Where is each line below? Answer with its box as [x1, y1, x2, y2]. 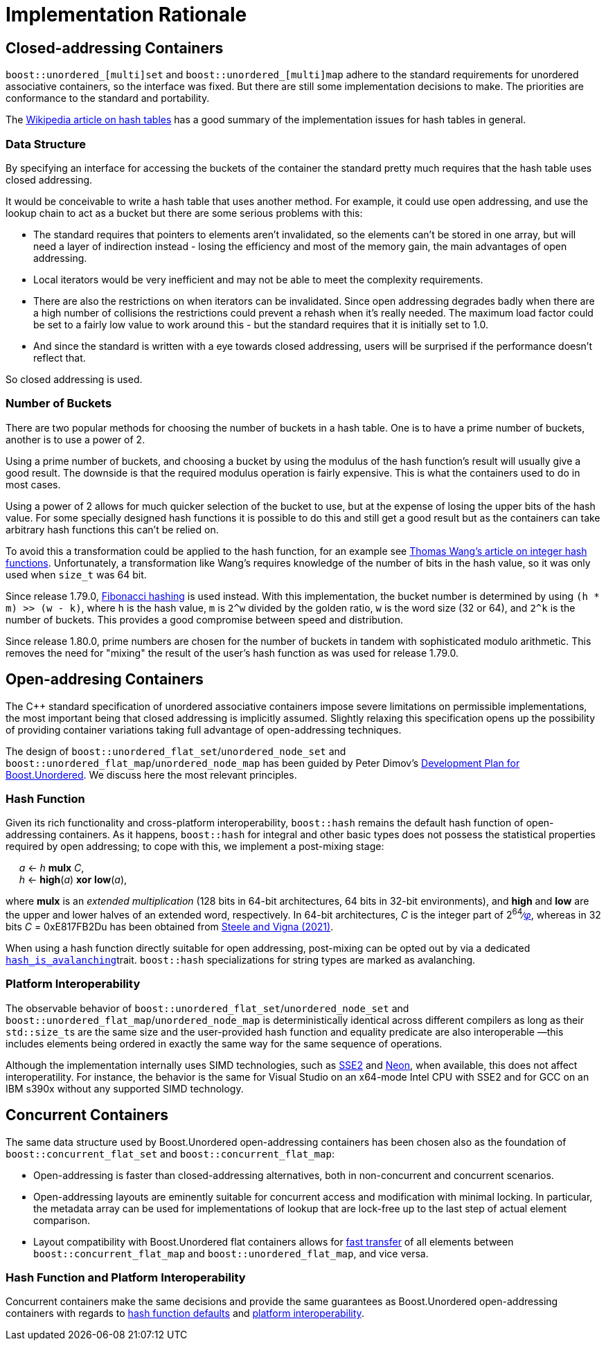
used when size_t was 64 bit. [6, 568, 147, 581]
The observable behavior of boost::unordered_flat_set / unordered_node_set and [6, 1002, 409, 1014]
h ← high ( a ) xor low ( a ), [19, 874, 127, 886]
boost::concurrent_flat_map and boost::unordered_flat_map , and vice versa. [33, 1247, 429, 1259]
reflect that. [33, 351, 86, 364]
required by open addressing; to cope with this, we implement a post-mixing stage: [6, 840, 384, 853]
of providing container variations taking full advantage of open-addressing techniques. [6, 723, 402, 736]
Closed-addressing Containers [6, 39, 224, 57]
